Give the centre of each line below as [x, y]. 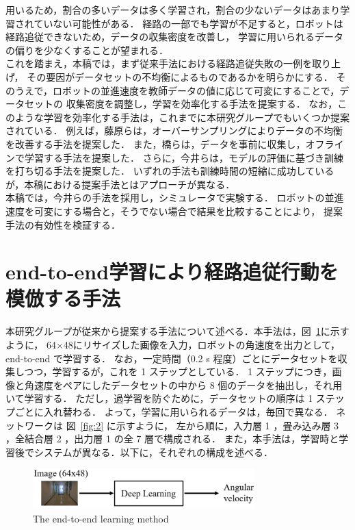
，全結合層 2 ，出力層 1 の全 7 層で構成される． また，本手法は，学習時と [172, 439]
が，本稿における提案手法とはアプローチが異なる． [120, 184]
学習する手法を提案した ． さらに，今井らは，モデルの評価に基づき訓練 [184, 157]
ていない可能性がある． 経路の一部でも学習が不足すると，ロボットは [188, 23]
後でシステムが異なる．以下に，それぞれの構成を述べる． [144, 452]
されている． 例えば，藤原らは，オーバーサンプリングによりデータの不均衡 [174, 130]
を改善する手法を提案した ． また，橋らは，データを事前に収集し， [156, 143]
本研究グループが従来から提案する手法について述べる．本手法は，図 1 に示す [177, 331]
